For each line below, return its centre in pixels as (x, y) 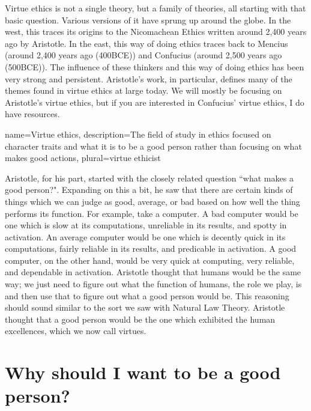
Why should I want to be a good (143, 372)
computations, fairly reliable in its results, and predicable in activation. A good (151, 248)
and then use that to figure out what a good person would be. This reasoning (147, 295)
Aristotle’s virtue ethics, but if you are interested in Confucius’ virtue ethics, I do (155, 102)
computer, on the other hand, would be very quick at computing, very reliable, (150, 260)
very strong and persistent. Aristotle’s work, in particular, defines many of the (149, 78)
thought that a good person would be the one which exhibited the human (140, 319)
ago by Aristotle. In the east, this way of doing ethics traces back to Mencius (146, 43)
